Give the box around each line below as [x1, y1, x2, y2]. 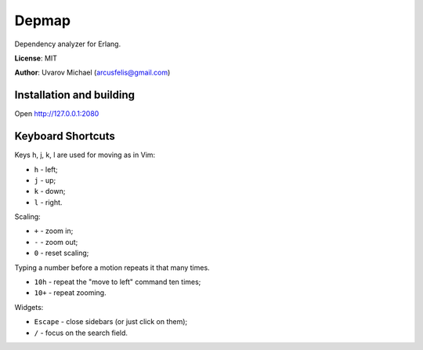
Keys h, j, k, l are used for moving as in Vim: [14, 150, 156, 160]
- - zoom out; [34, 237, 78, 246]
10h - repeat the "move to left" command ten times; [34, 277, 201, 286]
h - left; [34, 165, 58, 174]
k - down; [34, 187, 66, 196]
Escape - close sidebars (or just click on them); [34, 317, 188, 326]
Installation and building [14, 89, 136, 102]
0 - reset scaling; [34, 248, 89, 258]
